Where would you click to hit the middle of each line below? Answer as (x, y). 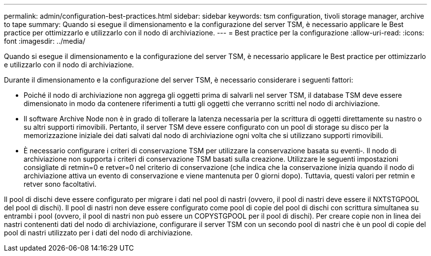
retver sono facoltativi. (60, 184)
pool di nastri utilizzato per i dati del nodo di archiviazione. (98, 233)
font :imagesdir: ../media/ (45, 41)
